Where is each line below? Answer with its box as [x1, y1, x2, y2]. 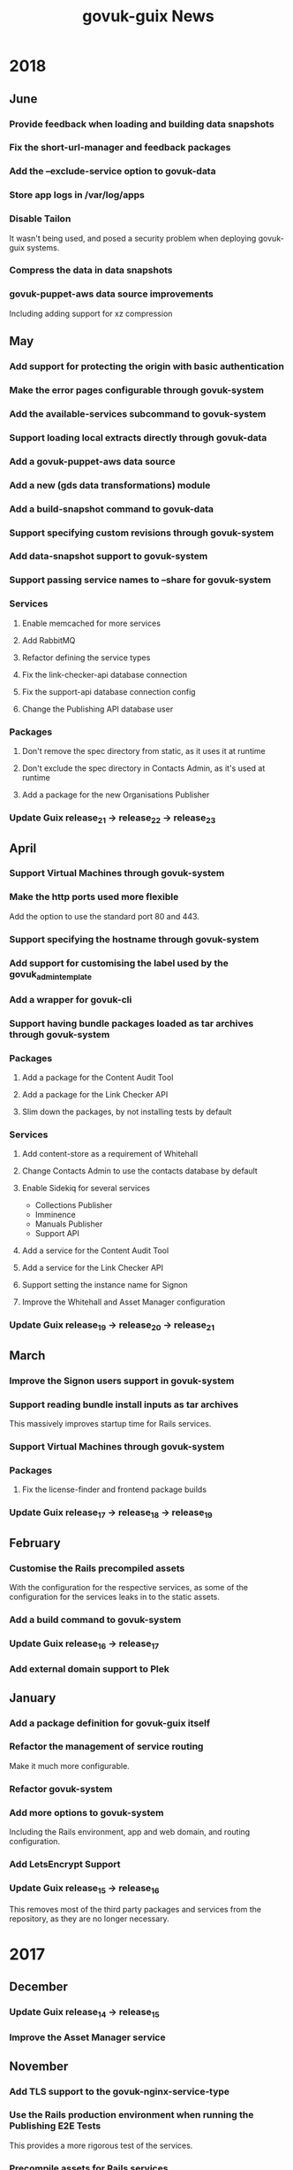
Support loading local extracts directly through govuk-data [9, 431, 267, 443]
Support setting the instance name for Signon [21, 1280, 188, 1290]
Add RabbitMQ [21, 635, 76, 645]
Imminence [34, 1210, 77, 1220]
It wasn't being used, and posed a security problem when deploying [9, 233, 257, 243]
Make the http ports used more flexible [9, 891, 179, 904]
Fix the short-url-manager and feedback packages [9, 142, 231, 154]
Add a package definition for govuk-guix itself [9, 1717, 210, 1729]
